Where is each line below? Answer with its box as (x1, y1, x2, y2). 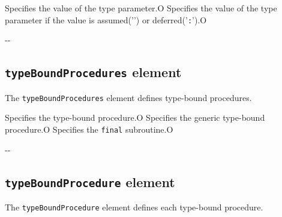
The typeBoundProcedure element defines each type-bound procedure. (5, 200, 263, 213)
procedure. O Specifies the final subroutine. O (5, 123, 173, 135)
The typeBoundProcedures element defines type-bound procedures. (5, 91, 252, 103)
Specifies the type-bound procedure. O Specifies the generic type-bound (5, 111, 265, 124)
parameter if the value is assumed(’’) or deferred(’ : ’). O (5, 13, 207, 26)
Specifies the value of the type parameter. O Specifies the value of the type (5, 2, 277, 14)
